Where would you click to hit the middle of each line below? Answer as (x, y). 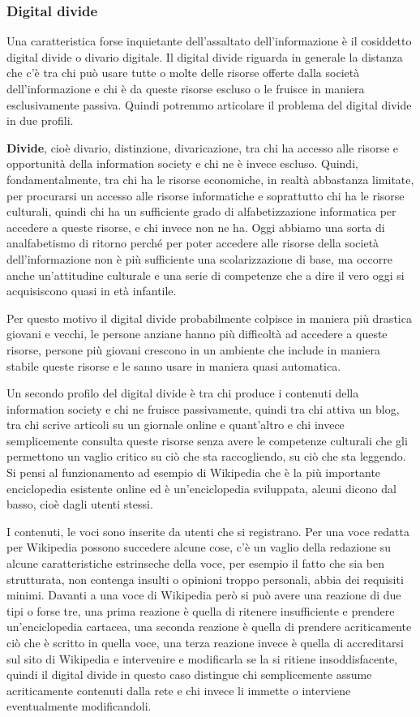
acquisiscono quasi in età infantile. (92, 291)
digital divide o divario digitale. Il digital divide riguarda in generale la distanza (205, 56)
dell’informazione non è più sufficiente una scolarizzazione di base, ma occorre (199, 258)
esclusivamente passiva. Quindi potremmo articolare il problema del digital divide (209, 104)
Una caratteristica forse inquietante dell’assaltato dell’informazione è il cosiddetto (209, 41)
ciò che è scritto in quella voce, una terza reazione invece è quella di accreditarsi (205, 642)
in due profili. (40, 120)
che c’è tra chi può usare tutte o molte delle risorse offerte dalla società (183, 73)
